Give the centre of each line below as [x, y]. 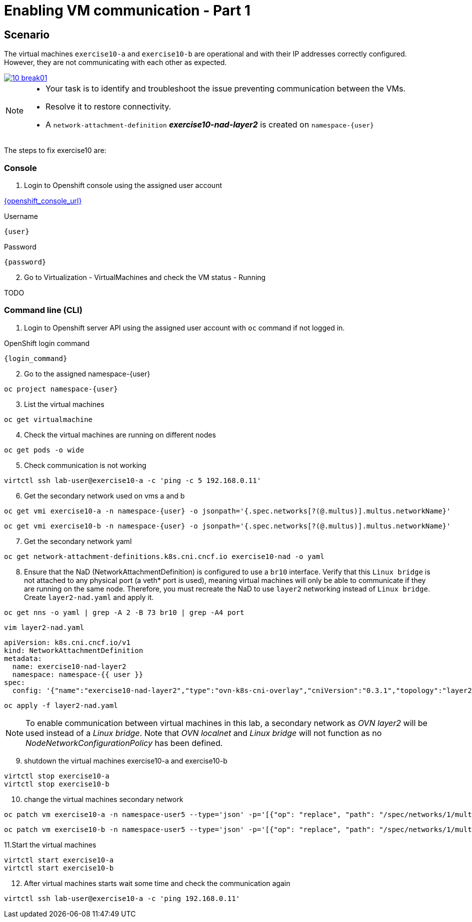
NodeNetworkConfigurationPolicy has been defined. [124, 743]
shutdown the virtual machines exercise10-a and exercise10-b [126, 760]
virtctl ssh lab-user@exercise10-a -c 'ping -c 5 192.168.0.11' [133, 480]
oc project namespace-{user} [61, 389]
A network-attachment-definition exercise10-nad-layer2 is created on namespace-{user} [210, 125]
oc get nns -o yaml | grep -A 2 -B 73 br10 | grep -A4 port [124, 612]
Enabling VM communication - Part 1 [127, 10]
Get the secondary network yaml [78, 541]
